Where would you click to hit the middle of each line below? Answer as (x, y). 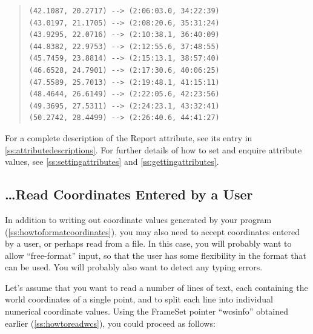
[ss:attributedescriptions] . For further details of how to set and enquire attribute (153, 149)
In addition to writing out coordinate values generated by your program (138, 219)
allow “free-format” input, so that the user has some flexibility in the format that (156, 255)
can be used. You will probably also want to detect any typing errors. (134, 267)
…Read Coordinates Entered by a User (129, 194)
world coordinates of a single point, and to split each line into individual (139, 299)
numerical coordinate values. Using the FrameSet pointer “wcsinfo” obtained (147, 311)
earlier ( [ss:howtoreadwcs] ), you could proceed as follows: (110, 323)
